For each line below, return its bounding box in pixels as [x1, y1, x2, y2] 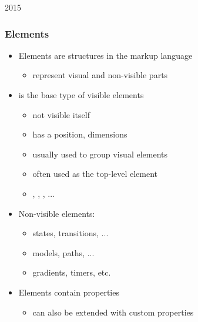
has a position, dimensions [32, 128, 127, 140]
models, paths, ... [32, 246, 95, 259]
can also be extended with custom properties [32, 306, 194, 318]
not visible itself [32, 108, 90, 120]
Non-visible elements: [18, 207, 95, 219]
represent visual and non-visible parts [32, 69, 168, 81]
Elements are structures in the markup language [18, 49, 193, 61]
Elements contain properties [18, 286, 119, 298]
